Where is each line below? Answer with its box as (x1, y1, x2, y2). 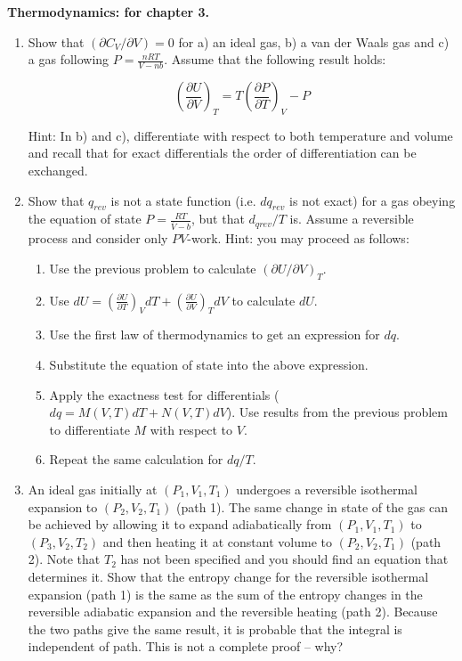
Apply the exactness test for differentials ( (49, 385, 280, 404)
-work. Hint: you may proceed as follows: (187, 229, 409, 248)
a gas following (28, 50, 109, 69)
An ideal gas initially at (28, 480, 158, 499)
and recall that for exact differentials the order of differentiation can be (28, 143, 417, 162)
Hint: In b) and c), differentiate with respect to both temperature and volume (28, 126, 453, 144)
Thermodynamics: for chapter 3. (7, 3, 210, 20)
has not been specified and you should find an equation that (120, 550, 449, 568)
